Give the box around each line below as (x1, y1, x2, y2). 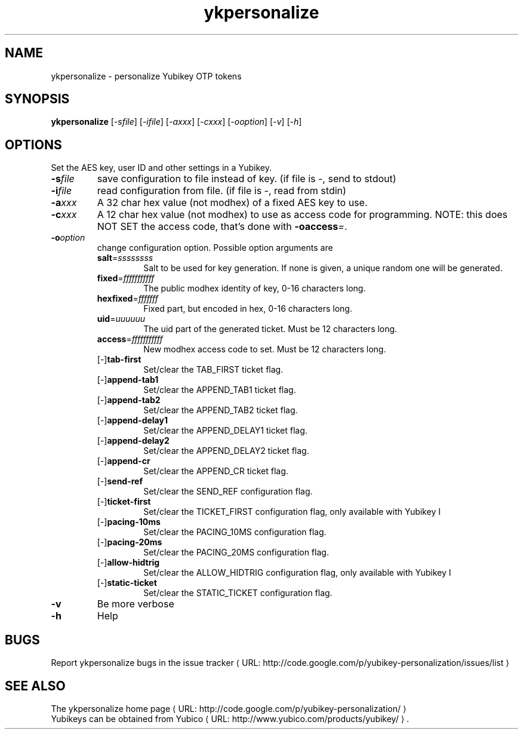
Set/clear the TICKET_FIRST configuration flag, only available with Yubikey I (143, 506, 441, 517)
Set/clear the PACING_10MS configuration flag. (143, 527, 327, 538)
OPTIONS (5, 137, 62, 152)
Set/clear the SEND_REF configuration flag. (143, 486, 313, 497)
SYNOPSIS (5, 91, 70, 107)
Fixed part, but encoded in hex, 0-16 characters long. (143, 303, 352, 314)
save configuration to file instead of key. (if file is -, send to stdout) (97, 173, 396, 185)
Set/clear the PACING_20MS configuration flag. (143, 547, 329, 558)
